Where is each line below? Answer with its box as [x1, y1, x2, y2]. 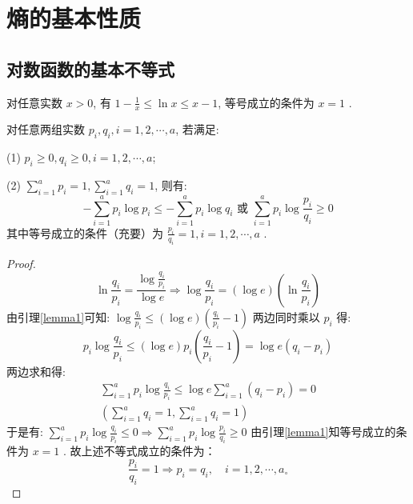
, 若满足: [175, 121, 219, 138]
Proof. [6, 254, 36, 271]
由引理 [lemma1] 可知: [6, 308, 110, 325]
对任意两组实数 [6, 121, 85, 138]
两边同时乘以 [252, 308, 320, 325]
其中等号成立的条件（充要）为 [6, 224, 163, 241]
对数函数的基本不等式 [6, 56, 174, 81]
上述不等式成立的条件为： [81, 442, 216, 458]
